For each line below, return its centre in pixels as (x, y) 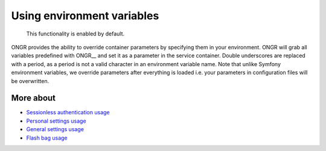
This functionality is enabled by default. (75, 34)
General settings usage (55, 129)
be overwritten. (30, 81)
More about (34, 98)
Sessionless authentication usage (68, 112)
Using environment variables (85, 16)
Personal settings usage (56, 121)
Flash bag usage (47, 138)
